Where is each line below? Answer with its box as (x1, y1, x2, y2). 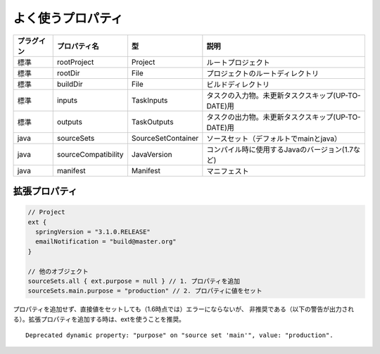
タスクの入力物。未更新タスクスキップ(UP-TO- (206, 90, 362, 100)
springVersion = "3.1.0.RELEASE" (35, 227, 151, 236)
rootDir (56, 68, 80, 77)
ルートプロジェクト (206, 57, 270, 67)
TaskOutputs (131, 117, 174, 127)
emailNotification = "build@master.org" (35, 238, 177, 246)
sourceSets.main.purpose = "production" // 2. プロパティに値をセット (27, 287, 263, 295)
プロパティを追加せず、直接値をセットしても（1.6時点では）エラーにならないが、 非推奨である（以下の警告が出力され (13, 305, 355, 313)
